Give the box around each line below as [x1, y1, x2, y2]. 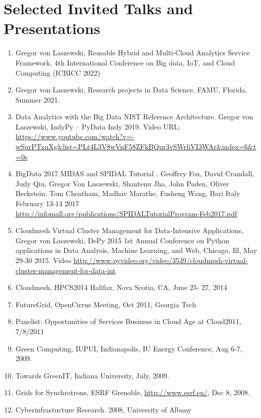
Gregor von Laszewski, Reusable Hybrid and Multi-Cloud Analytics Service [15, 47, 250, 58]
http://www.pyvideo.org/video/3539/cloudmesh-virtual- [73, 255, 248, 265]
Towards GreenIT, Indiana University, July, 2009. [15, 370, 169, 380]
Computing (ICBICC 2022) [15, 67, 100, 78]
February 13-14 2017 [15, 198, 79, 209]
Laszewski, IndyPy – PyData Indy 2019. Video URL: [15, 121, 180, 132]
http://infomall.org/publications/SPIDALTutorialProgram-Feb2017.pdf [15, 208, 237, 218]
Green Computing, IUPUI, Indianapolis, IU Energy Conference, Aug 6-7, [15, 343, 242, 353]
